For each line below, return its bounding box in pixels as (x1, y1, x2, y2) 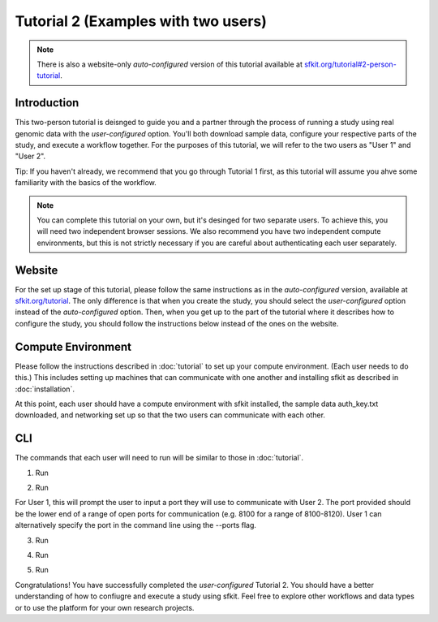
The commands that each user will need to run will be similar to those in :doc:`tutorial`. (15, 453, 304, 463)
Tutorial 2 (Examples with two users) (15, 12, 268, 30)
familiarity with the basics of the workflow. (15, 178, 157, 188)
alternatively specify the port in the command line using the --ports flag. (15, 520, 257, 530)
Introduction (15, 96, 79, 110)
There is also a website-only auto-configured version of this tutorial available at (36, 59, 303, 69)
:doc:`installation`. (15, 384, 75, 394)
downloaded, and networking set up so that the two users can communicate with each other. (15, 410, 326, 420)
